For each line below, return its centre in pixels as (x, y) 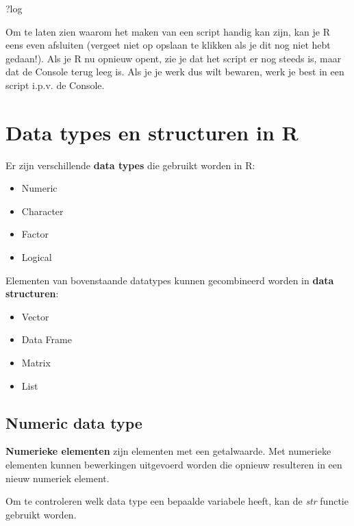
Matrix (36, 363)
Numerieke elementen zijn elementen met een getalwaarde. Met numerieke (168, 451)
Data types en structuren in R (152, 132)
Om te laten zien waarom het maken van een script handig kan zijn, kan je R (168, 31)
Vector (35, 316)
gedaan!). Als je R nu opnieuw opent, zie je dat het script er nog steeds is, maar (174, 58)
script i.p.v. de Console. (55, 85)
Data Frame (47, 339)
